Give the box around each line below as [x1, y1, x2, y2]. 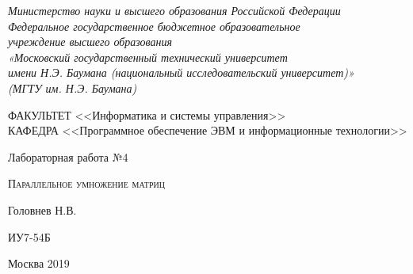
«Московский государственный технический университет [8, 48, 288, 65]
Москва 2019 [8, 255, 70, 272]
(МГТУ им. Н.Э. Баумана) [8, 79, 137, 96]
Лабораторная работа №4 [8, 148, 128, 165]
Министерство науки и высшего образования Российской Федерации [8, 2, 341, 18]
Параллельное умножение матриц [8, 175, 165, 192]
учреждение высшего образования [8, 33, 173, 50]
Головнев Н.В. [8, 201, 77, 218]
